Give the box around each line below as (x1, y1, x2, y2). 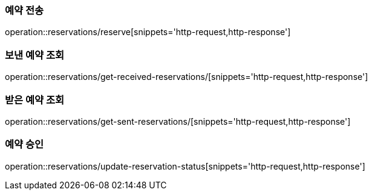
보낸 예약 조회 (5, 48, 65, 61)
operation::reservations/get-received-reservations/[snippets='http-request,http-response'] (5, 71, 368, 82)
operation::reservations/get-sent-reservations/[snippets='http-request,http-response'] (5, 116, 351, 127)
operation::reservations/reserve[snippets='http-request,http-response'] (5, 27, 291, 38)
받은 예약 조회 (5, 93, 65, 106)
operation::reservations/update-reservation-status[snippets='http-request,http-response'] (5, 160, 365, 171)
